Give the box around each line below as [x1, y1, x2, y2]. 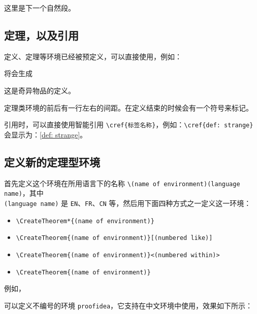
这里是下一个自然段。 [4, 3, 75, 13]
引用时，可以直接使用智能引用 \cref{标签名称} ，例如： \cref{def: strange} [4, 119, 253, 130]
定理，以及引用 [4, 27, 79, 43]
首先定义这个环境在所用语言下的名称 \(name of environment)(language [4, 178, 240, 188]
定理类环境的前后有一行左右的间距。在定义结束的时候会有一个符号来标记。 [4, 102, 253, 113]
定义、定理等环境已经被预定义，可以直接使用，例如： [4, 51, 182, 61]
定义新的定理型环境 [4, 154, 100, 169]
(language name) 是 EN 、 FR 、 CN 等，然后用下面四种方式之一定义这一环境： [4, 197, 251, 208]
